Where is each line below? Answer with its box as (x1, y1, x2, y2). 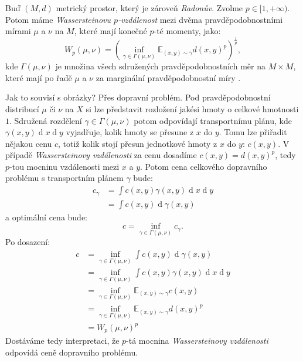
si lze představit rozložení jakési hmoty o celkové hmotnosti (86, 102, 299, 115)
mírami (5, 25, 31, 37)
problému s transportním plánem (5, 172, 124, 184)
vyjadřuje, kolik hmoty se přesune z (66, 126, 194, 138)
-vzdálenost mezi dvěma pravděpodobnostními (118, 13, 283, 25)
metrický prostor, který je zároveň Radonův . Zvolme (56, 2, 243, 14)
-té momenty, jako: (154, 25, 221, 37)
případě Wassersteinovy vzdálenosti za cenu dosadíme (5, 149, 197, 161)
